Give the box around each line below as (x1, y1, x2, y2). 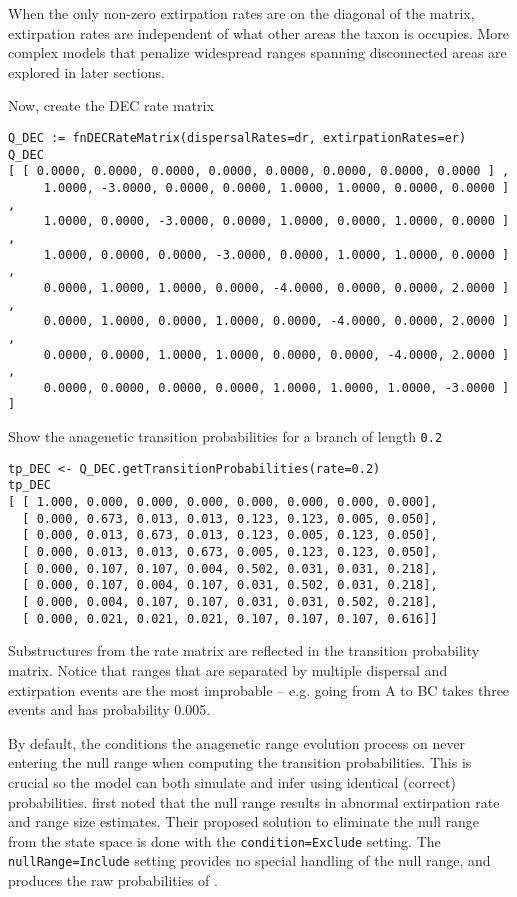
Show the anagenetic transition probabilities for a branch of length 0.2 (8, 426, 443, 447)
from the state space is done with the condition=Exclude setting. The (8, 830, 441, 851)
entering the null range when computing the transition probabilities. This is (8, 752, 472, 773)
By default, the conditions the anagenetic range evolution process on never (8, 732, 466, 753)
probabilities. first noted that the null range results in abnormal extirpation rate (8, 791, 500, 812)
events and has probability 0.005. (8, 699, 211, 720)
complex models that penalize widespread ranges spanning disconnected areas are (8, 42, 507, 63)
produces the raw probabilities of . (8, 870, 218, 890)
